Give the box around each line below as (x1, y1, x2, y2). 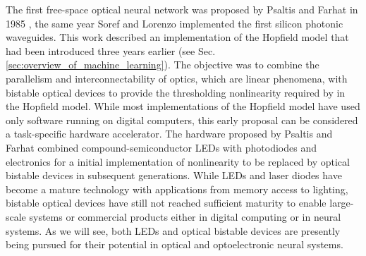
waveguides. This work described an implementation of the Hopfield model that (6, 30, 349, 44)
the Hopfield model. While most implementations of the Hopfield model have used (6, 99, 360, 114)
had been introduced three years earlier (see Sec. (6, 43, 216, 58)
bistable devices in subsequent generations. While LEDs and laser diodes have (6, 168, 342, 183)
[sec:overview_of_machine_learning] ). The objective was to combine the (6, 57, 319, 72)
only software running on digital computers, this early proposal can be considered (6, 112, 358, 127)
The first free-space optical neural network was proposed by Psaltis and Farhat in (6, 2, 358, 16)
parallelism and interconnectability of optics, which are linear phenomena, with (6, 71, 348, 85)
